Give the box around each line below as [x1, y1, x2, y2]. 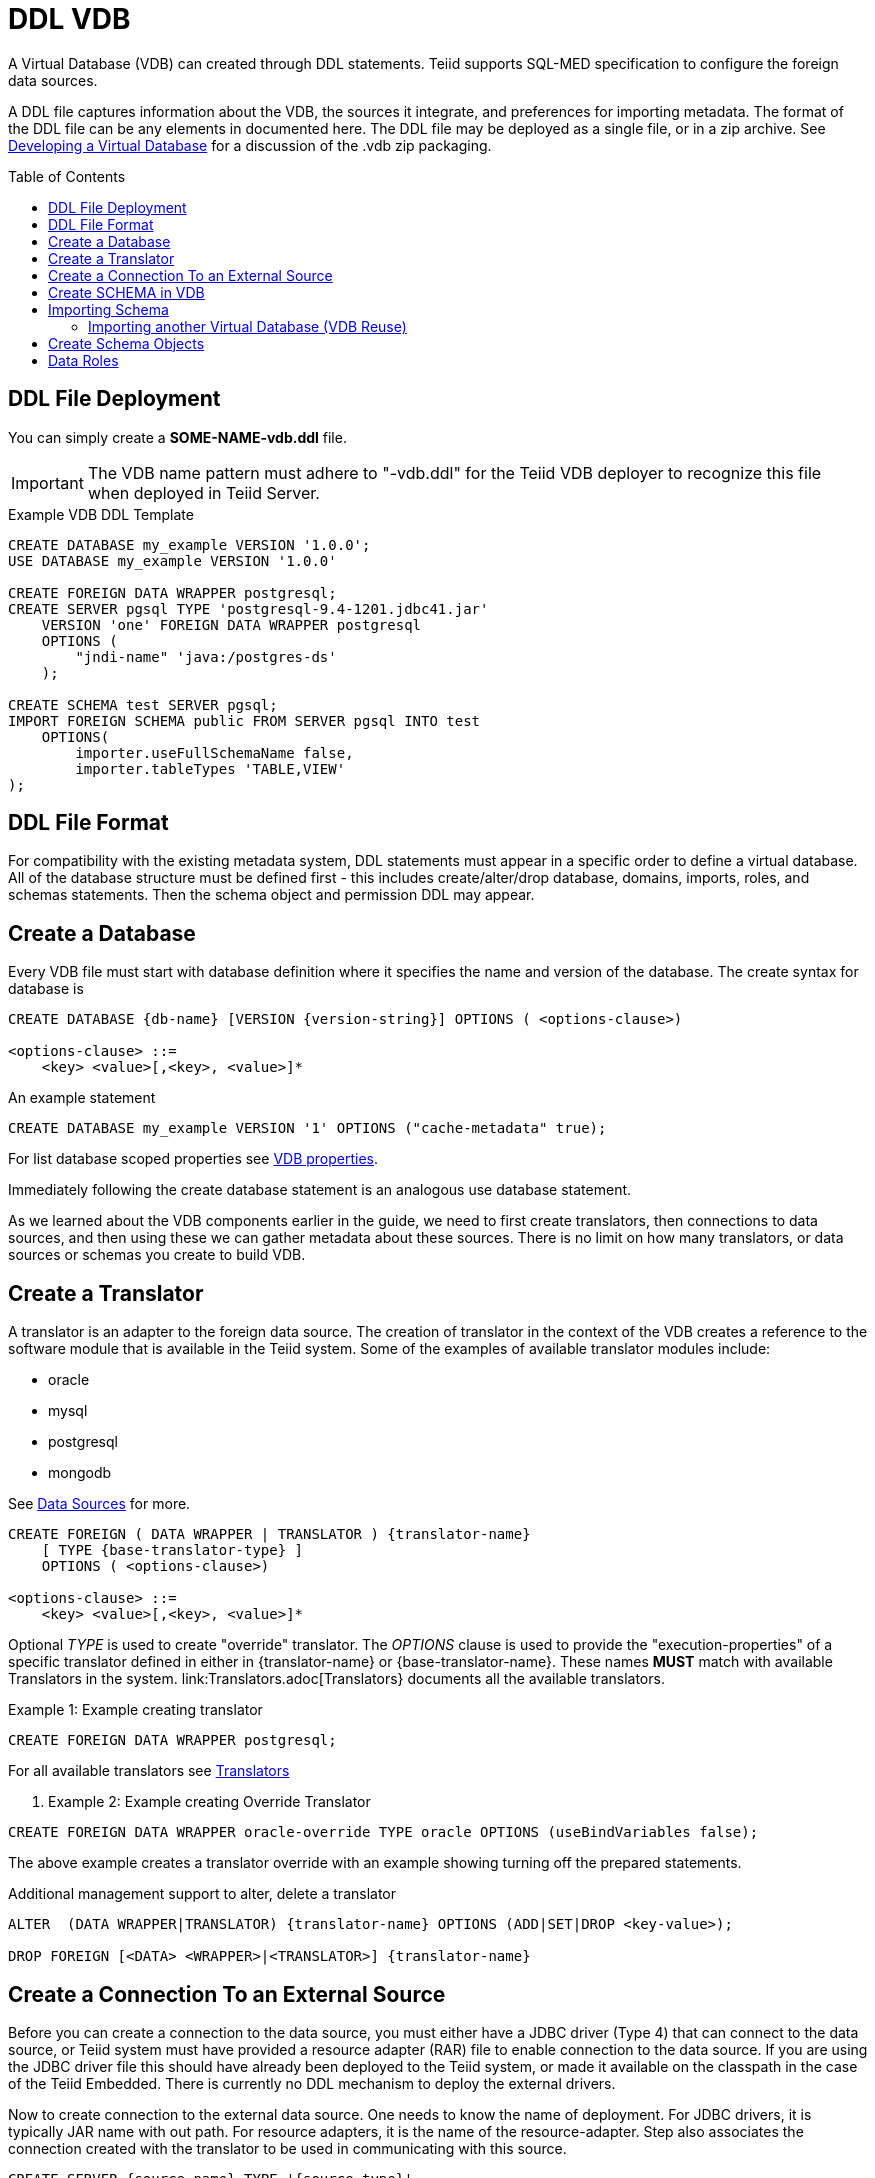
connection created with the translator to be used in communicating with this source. [8, 2139, 567, 2157]
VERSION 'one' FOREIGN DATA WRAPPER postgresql [41, 616, 422, 633]
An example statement [8, 1089, 156, 1107]
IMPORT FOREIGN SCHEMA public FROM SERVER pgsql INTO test [8, 712, 481, 729]
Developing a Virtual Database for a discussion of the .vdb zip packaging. [8, 136, 492, 154]
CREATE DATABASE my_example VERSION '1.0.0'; [8, 536, 371, 553]
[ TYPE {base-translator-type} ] [41, 1542, 304, 1559]
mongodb [48, 1464, 112, 1482]
